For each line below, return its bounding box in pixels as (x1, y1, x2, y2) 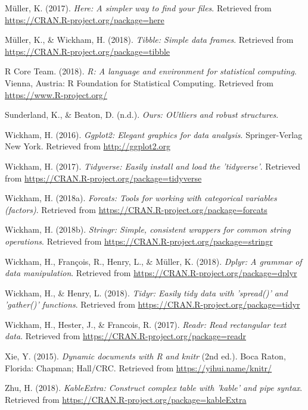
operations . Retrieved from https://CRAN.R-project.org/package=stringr (5, 234, 273, 247)
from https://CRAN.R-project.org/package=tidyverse (5, 171, 202, 184)
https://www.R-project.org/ (5, 88, 107, 101)
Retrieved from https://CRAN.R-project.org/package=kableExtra (5, 393, 247, 405)
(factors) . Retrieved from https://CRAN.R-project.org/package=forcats (5, 203, 267, 215)
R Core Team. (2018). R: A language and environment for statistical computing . (5, 65, 297, 77)
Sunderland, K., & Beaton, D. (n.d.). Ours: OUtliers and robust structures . (5, 108, 279, 121)
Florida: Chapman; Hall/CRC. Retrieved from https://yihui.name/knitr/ (5, 361, 272, 374)
